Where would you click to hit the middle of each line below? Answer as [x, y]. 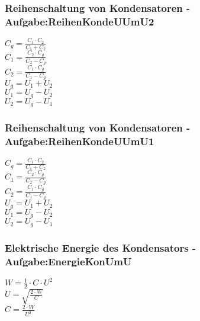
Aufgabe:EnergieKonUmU [68, 261]
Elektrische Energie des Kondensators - [101, 247]
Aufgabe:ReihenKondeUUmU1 [80, 141]
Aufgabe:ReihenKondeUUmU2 [80, 21]
